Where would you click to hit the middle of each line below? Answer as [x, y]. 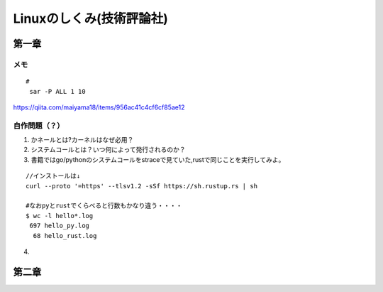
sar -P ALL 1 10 [57, 91]
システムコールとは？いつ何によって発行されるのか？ [108, 150]
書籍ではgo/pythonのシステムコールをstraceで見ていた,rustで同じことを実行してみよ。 [158, 159]
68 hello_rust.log [65, 236]
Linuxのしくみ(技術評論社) [90, 18]
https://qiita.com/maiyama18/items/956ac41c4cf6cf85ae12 [99, 107]
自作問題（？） [39, 126]
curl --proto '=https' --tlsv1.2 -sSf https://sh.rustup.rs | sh [142, 186]
